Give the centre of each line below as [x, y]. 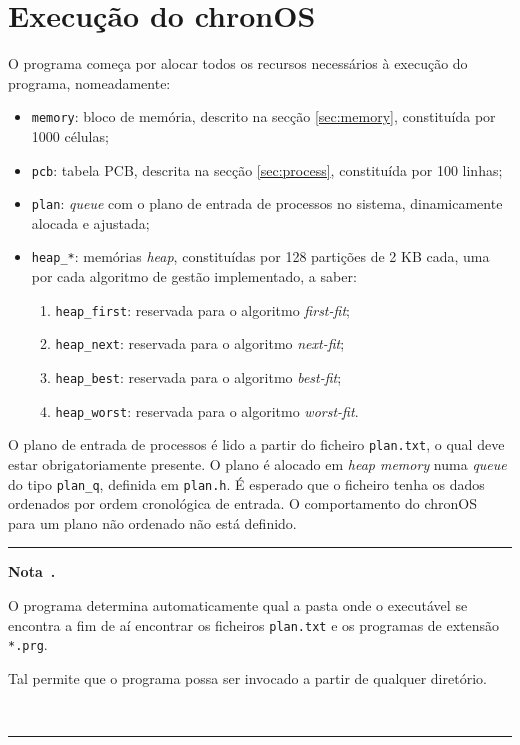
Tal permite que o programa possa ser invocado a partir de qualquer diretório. [247, 677]
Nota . [32, 571]
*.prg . [28, 644]
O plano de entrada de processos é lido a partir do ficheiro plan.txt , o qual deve [256, 444]
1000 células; [70, 135]
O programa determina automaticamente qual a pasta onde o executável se [238, 605]
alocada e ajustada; [90, 222]
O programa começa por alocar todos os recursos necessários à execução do [238, 63]
